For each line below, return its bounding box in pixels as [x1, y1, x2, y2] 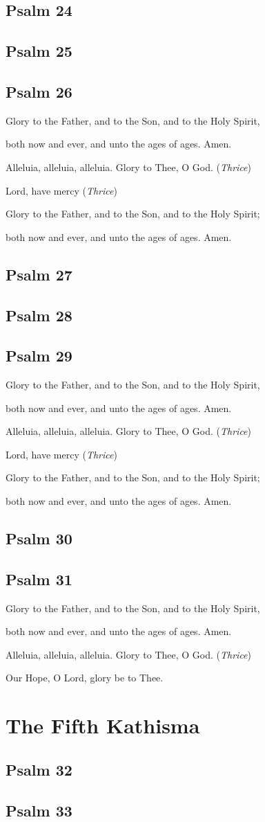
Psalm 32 [6, 758, 72, 780]
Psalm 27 [6, 263, 72, 285]
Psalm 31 [6, 568, 72, 589]
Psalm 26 [6, 80, 72, 102]
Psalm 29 [6, 345, 72, 366]
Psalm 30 [6, 528, 72, 549]
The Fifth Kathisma [6, 711, 200, 740]
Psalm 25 [6, 40, 72, 62]
